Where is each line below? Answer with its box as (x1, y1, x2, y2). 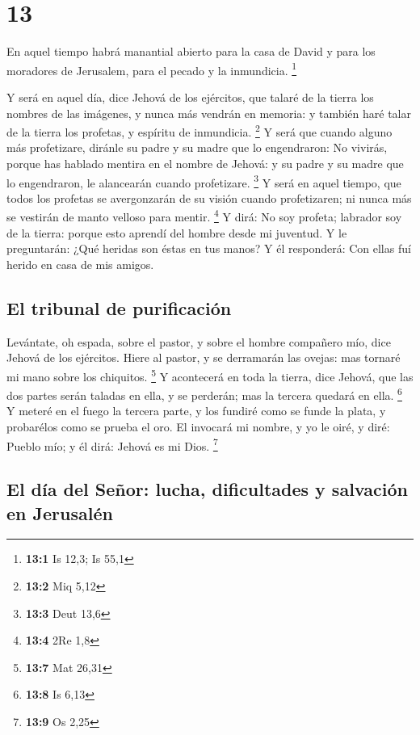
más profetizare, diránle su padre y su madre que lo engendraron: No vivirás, (6, 139, 388, 156)
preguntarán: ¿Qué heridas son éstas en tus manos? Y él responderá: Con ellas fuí (6, 240, 411, 257)
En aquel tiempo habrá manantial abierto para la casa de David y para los (6, 43, 376, 60)
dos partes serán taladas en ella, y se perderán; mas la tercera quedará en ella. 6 (6, 384, 402, 403)
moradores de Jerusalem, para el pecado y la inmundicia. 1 (6, 59, 297, 78)
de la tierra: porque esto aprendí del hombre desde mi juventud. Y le (6, 224, 347, 241)
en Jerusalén (6, 500, 113, 525)
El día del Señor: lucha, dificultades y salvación (6, 477, 408, 502)
